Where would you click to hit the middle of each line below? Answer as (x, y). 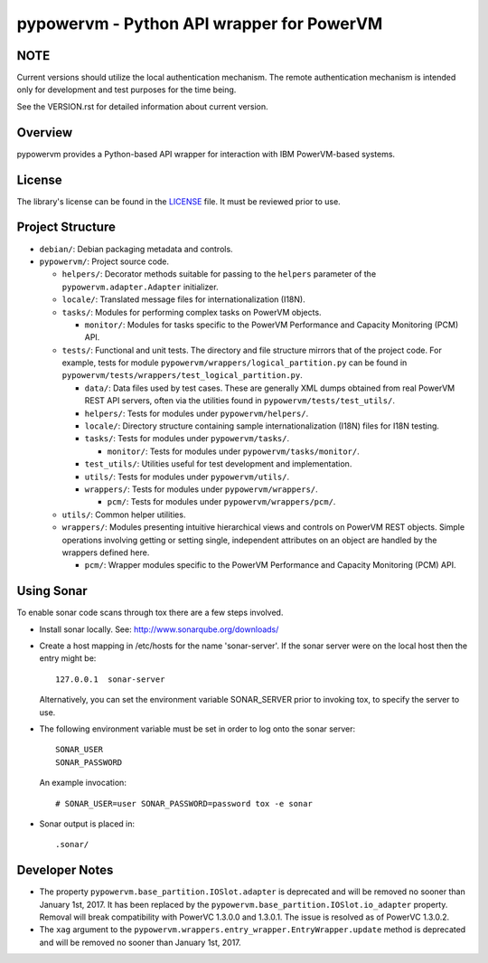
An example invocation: (83, 783)
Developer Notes (65, 870)
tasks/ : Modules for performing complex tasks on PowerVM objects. (192, 312)
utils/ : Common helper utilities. (124, 515)
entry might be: (68, 658)
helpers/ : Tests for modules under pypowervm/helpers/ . (197, 413)
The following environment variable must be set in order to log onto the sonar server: (197, 729)
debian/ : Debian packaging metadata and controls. (136, 249)
